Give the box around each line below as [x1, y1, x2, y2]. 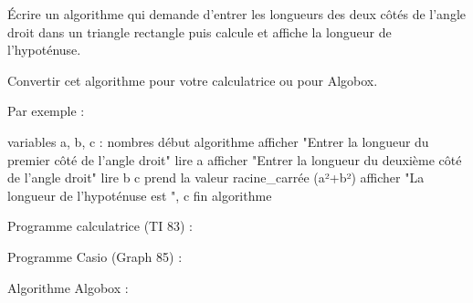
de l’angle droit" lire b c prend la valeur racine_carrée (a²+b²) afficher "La [7, 168, 425, 187]
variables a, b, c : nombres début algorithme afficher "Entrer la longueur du [7, 131, 429, 151]
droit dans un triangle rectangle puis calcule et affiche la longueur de [7, 22, 392, 41]
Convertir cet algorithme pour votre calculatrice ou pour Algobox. [7, 70, 378, 89]
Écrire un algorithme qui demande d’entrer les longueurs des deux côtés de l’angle [7, 5, 467, 23]
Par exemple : [7, 101, 85, 120]
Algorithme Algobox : [7, 277, 129, 297]
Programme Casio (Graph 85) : [7, 246, 183, 266]
